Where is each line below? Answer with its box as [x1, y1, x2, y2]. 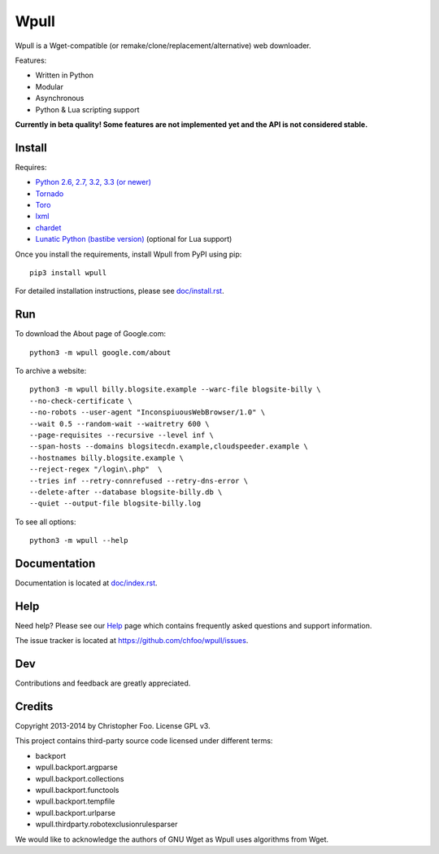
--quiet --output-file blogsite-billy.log [29, 499, 202, 508]
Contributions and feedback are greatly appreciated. [15, 678, 191, 688]
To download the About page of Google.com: [15, 329, 167, 339]
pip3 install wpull [29, 268, 107, 277]
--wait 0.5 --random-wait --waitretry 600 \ [29, 419, 211, 428]
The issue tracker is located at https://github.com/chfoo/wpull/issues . [15, 636, 249, 646]
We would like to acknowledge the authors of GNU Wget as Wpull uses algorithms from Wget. [15, 834, 329, 844]
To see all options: [15, 517, 76, 527]
